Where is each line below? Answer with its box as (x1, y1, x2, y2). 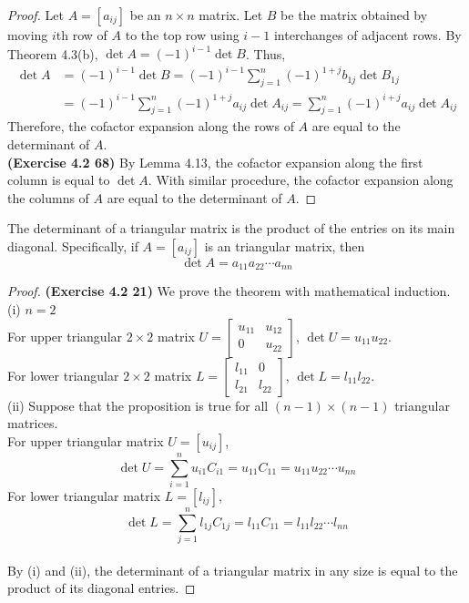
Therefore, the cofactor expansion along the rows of (7, 117, 294, 136)
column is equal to (7, 170, 110, 189)
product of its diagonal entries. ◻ (7, 578, 196, 598)
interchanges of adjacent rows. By (273, 26, 462, 44)
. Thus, (245, 44, 286, 63)
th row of (56, 26, 107, 44)
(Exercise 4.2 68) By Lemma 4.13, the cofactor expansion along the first (7, 152, 423, 171)
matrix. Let (199, 5, 263, 24)
